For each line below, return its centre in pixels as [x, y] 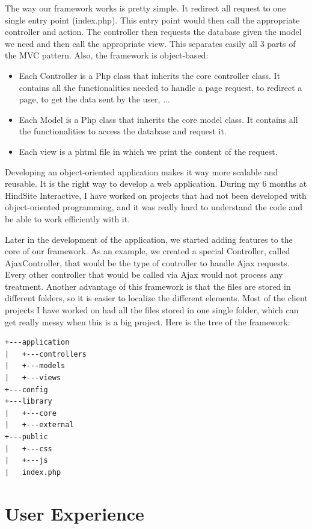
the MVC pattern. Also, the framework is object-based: [107, 55]
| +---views [33, 378]
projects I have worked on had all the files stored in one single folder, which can [152, 310]
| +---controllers [46, 354]
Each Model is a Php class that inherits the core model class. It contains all [158, 119]
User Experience [75, 513]
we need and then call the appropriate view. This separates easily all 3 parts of [150, 43]
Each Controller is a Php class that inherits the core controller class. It [150, 75]
